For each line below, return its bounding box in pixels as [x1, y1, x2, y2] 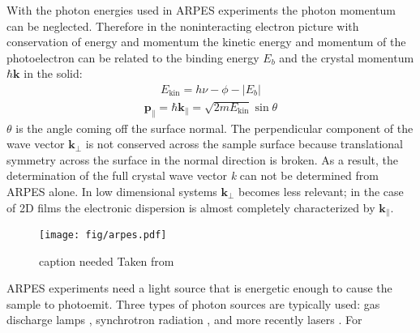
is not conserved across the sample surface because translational [85, 135, 403, 152]
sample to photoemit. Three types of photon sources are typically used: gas [6, 295, 380, 312]
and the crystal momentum [279, 49, 414, 66]
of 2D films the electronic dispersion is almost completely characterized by [6, 199, 375, 216]
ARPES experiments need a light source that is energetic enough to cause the [6, 280, 392, 297]
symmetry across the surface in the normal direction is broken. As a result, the [6, 151, 398, 168]
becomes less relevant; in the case [238, 182, 404, 199]
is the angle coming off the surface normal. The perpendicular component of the [15, 119, 414, 136]
